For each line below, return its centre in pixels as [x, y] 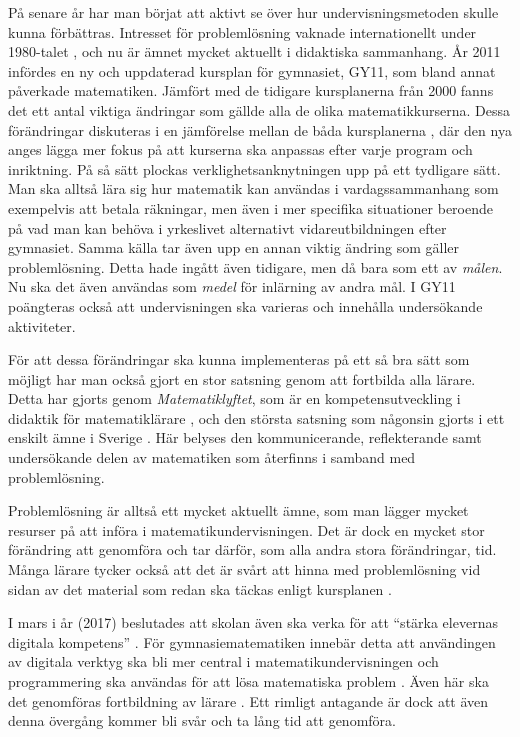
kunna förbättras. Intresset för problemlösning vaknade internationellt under [242, 31]
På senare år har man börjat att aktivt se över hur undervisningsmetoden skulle [253, 12]
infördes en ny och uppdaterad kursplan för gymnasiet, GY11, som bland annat [252, 70]
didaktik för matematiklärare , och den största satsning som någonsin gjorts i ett [256, 417]
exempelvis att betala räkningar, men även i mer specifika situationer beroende [250, 207]
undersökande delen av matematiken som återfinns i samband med [212, 457]
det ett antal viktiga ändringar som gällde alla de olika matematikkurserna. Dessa [259, 109]
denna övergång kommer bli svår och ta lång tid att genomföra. [202, 720]
